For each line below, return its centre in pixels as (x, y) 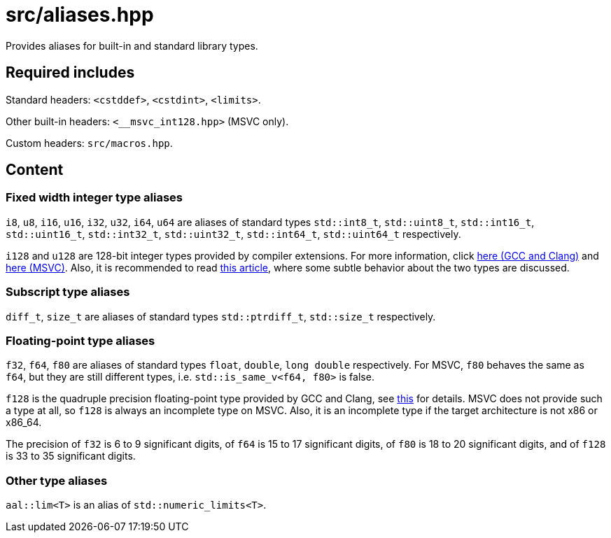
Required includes (70, 73)
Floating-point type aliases (80, 340)
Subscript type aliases (68, 292)
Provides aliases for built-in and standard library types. (132, 45)
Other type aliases (57, 480)
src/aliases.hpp (80, 15)
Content (35, 170)
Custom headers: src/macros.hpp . (89, 143)
